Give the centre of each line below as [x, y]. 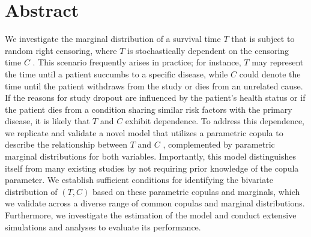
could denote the [270, 73]
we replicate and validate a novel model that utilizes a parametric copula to [144, 132]
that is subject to [263, 39]
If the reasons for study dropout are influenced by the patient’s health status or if [155, 97]
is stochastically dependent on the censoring [208, 50]
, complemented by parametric [219, 144]
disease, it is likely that [47, 121]
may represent [278, 62]
